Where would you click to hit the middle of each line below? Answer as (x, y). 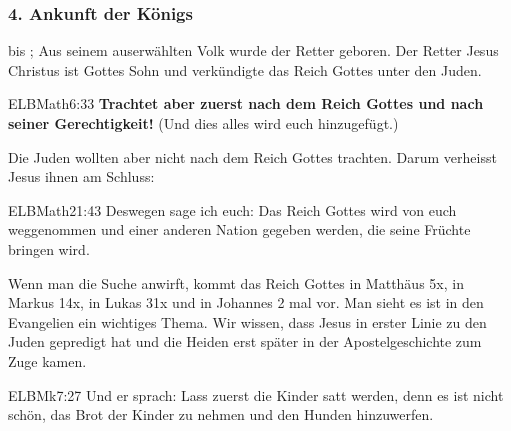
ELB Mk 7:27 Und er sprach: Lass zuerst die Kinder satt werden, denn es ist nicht (256, 394)
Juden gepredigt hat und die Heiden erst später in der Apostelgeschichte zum (245, 341)
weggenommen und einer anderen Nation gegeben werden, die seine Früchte (239, 229)
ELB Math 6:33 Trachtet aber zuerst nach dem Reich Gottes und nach (246, 103)
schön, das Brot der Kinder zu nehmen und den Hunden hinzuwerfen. (221, 414)
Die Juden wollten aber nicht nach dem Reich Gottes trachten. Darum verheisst (252, 156)
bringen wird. (49, 248)
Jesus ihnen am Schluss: (81, 176)
